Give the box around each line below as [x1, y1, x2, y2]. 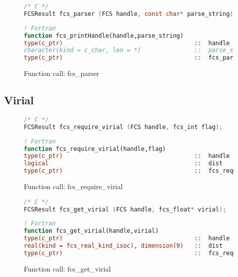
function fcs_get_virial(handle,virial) [24, 227, 159, 235]
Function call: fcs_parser [24, 68, 100, 78]
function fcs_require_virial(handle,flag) [24, 145, 166, 152]
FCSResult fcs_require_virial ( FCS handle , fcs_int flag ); [24, 123, 223, 131]
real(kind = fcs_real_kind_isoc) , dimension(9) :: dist [24, 242, 223, 250]
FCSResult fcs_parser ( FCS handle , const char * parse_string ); [24, 10, 237, 17]
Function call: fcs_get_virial [24, 263, 111, 274]
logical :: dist [24, 160, 223, 167]
